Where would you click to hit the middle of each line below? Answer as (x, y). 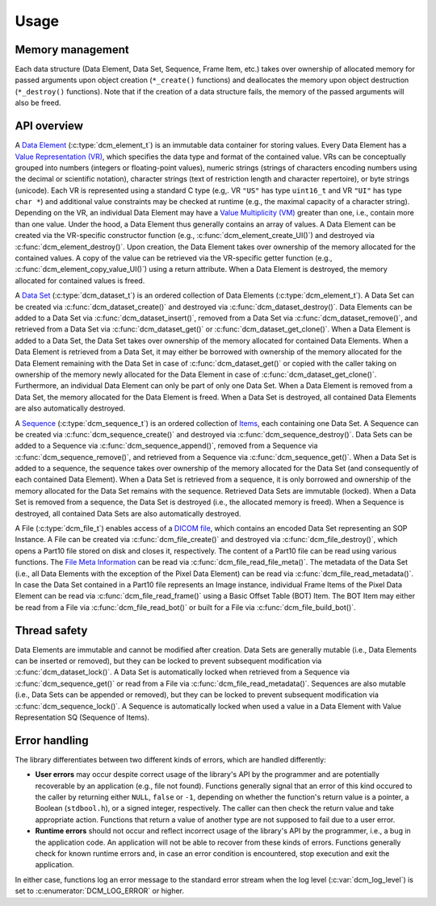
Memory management (72, 50)
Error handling (52, 740)
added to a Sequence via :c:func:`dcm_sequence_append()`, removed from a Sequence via (166, 446)
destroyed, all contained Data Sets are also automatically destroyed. (128, 513)
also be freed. (38, 103)
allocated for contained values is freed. (80, 280)
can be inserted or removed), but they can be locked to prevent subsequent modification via (168, 661)
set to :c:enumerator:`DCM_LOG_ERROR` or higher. (100, 891)
